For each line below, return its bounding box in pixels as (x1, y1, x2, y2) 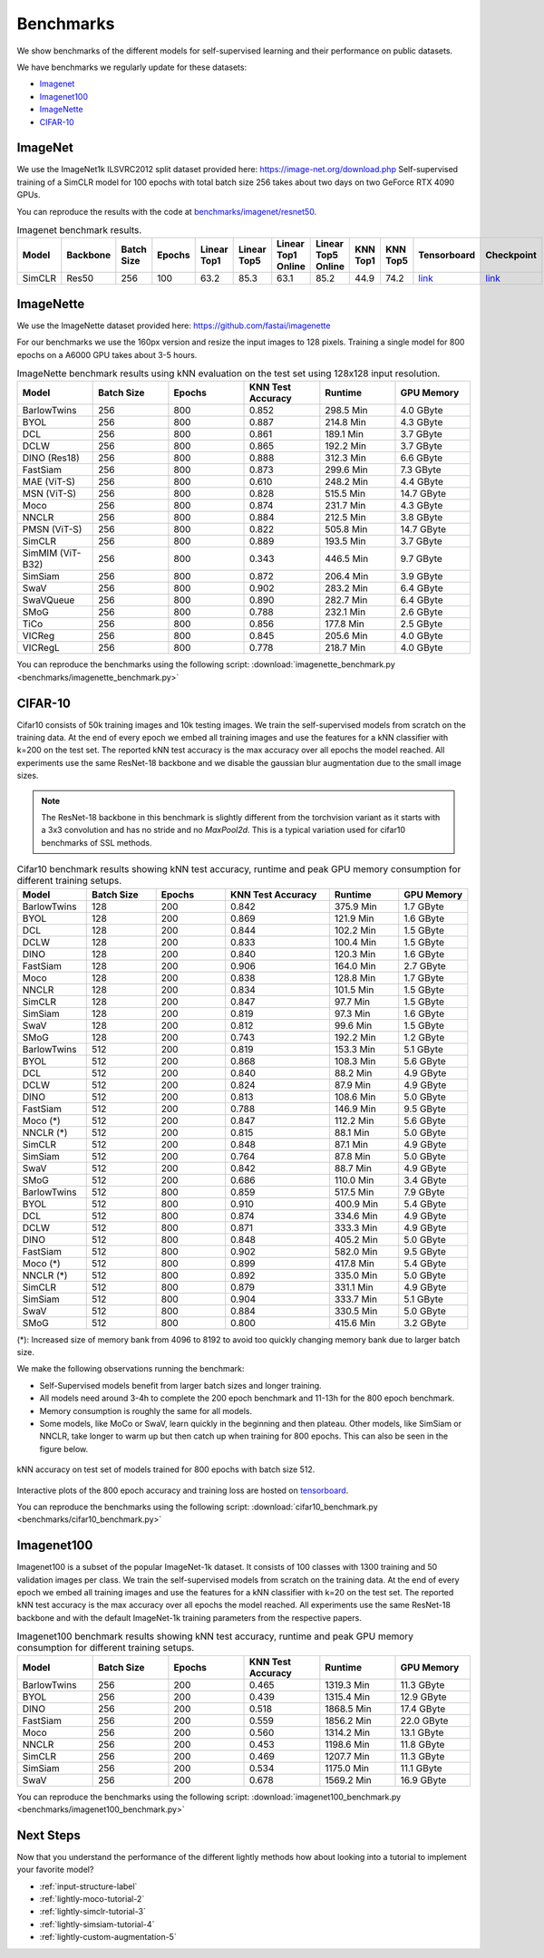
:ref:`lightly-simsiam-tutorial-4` (39, 1918, 155, 1930)
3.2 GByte (403, 1316, 447, 1329)
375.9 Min (334, 900, 377, 913)
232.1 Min (325, 606, 366, 618)
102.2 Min (334, 924, 376, 936)
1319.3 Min (325, 1678, 371, 1691)
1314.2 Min (325, 1726, 371, 1739)
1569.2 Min (325, 1773, 372, 1786)
